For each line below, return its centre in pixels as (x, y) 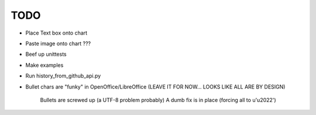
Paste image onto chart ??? (58, 43)
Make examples (44, 65)
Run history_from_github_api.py (63, 76)
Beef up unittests (46, 54)
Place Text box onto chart (56, 33)
